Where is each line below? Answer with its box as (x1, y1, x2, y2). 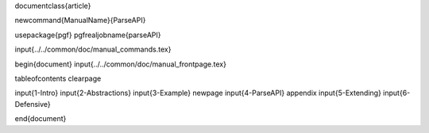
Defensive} (14, 99, 51, 108)
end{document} (14, 114, 67, 123)
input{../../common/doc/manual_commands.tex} (14, 44, 172, 55)
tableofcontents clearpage (14, 74, 102, 83)
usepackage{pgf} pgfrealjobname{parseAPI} (14, 30, 161, 40)
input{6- (382, 88, 411, 98)
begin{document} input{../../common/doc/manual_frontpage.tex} (14, 59, 226, 69)
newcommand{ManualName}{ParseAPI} (14, 16, 146, 25)
